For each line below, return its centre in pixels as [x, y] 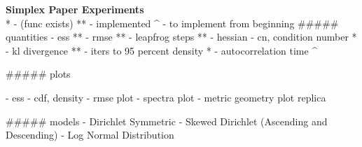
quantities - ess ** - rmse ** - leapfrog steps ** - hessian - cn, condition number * [181, 37]
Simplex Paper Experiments [75, 9]
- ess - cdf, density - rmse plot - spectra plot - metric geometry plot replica [166, 97]
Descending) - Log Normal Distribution [90, 135]
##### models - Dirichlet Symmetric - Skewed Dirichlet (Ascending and [167, 121]
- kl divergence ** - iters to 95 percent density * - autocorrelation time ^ [162, 50]
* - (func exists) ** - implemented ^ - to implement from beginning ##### [172, 23]
